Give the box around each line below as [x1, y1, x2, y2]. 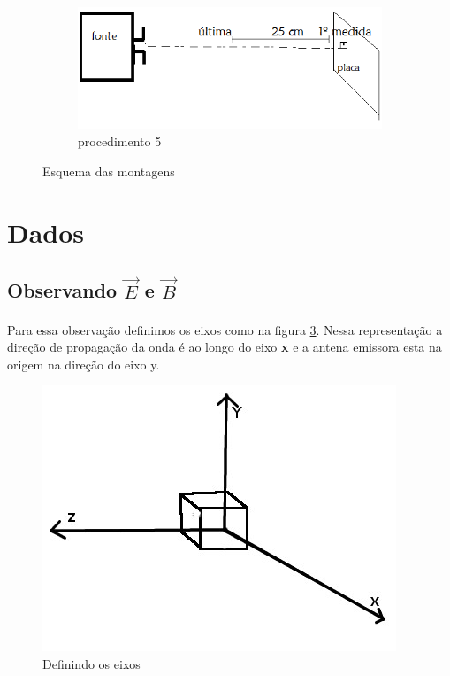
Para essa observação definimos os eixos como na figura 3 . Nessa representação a [7, 320, 443, 338]
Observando [7, 276, 118, 304]
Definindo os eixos [42, 654, 141, 672]
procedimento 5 [78, 132, 162, 151]
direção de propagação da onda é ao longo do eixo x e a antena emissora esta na [7, 338, 442, 356]
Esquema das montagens [42, 161, 175, 180]
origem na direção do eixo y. [7, 354, 160, 373]
